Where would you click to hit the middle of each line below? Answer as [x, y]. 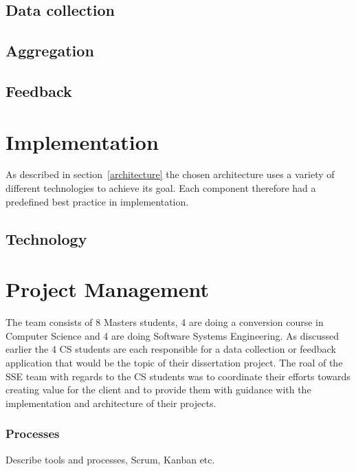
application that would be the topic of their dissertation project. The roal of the [174, 362]
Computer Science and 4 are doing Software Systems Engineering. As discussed [172, 335]
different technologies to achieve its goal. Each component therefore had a [161, 188]
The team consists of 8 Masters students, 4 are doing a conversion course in [165, 322]
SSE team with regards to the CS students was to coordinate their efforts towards [178, 376]
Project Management [108, 289]
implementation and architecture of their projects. [111, 403]
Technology [46, 238]
